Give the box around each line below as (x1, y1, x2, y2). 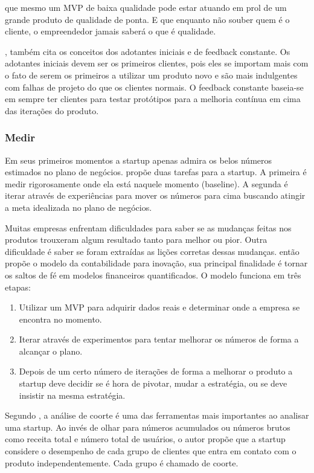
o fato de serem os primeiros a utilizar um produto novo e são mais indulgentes (5, 68, 298, 81)
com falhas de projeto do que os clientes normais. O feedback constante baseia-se (5, 80, 304, 93)
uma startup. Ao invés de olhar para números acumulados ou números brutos (5, 420, 290, 433)
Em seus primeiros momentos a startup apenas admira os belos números (5, 153, 272, 166)
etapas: (5, 280, 31, 293)
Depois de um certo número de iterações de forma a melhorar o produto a (19, 365, 293, 378)
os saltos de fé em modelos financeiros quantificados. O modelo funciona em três (5, 268, 301, 281)
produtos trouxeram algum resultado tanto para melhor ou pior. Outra (5, 233, 268, 246)
